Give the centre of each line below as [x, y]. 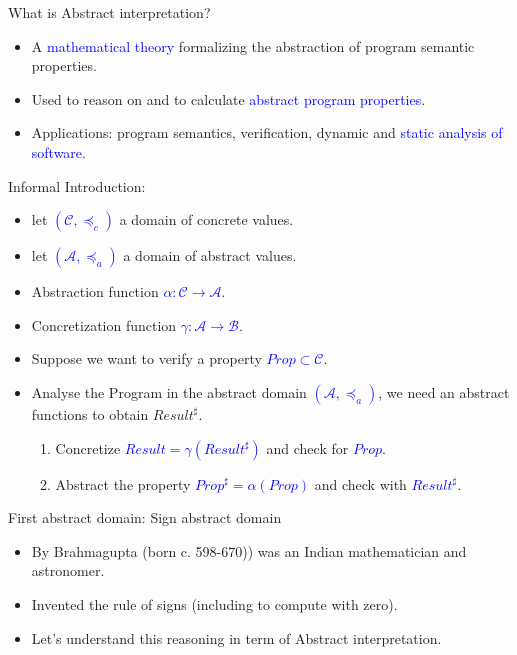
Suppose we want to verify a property [146, 358]
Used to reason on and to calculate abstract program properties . [228, 98]
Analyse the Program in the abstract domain [169, 391]
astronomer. [68, 570]
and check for [307, 447]
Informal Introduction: [77, 185]
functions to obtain [90, 413]
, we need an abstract [444, 391]
